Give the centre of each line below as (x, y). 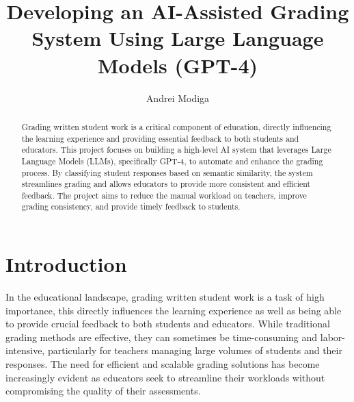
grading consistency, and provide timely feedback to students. (131, 206)
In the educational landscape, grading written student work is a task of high (165, 297)
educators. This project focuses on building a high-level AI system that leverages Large (176, 150)
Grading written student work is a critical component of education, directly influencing (176, 126)
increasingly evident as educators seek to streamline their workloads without (165, 377)
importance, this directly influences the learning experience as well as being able (174, 310)
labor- (332, 337)
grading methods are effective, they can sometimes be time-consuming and (162, 337)
